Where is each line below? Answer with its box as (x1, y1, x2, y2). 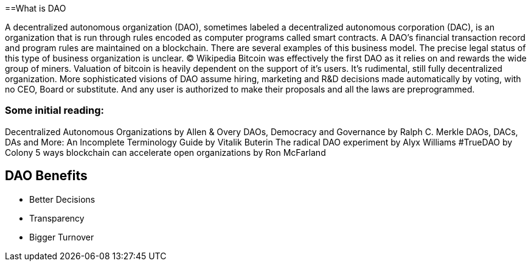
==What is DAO (5, 3, 66, 13)
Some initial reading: (5, 104, 104, 117)
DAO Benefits (5, 168, 88, 184)
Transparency (29, 212, 85, 223)
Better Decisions (29, 194, 95, 205)
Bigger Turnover (29, 231, 94, 242)
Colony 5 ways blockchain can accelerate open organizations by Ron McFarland (5, 147, 326, 158)
